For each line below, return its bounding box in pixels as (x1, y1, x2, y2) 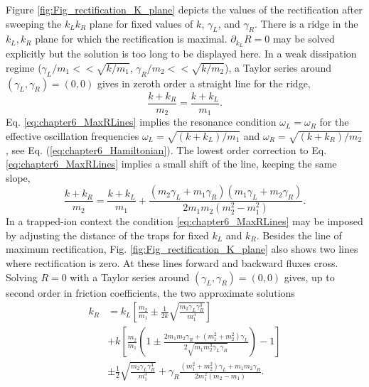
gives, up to (284, 269, 335, 284)
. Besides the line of (256, 227, 342, 242)
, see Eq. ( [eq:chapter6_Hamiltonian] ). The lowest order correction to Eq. (6, 142, 327, 157)
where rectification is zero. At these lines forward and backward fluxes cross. (6, 255, 338, 270)
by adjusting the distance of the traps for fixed (6, 227, 209, 242)
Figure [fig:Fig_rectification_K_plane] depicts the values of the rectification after (6, 2, 363, 16)
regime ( (6, 60, 42, 75)
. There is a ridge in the (254, 16, 358, 31)
